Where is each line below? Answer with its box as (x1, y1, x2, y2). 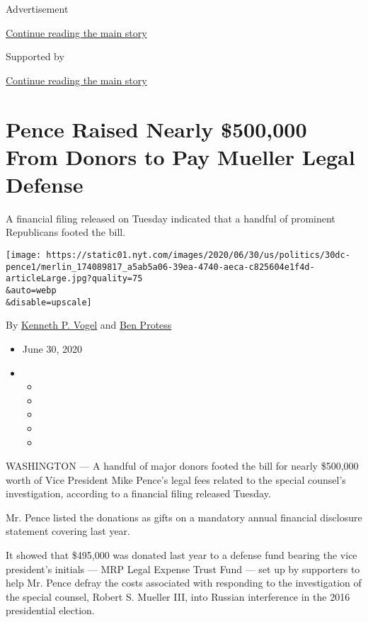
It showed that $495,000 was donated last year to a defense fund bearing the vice (6, 548, 357, 562)
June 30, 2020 (22, 341, 82, 356)
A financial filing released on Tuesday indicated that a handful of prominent (6, 210, 335, 225)
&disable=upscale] (6, 297, 92, 307)
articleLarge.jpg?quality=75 (6, 273, 143, 284)
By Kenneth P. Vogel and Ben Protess (6, 317, 172, 332)
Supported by (6, 49, 64, 64)
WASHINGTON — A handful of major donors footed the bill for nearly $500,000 (6, 458, 359, 473)
